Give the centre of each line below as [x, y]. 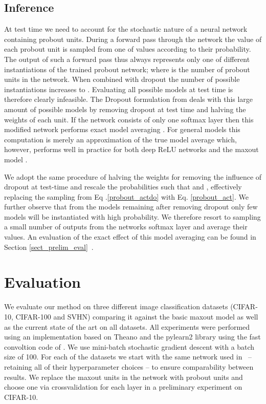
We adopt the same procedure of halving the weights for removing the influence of [133, 176]
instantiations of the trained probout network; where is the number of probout [127, 69]
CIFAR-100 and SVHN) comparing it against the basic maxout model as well [137, 316]
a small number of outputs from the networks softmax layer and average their [126, 227]
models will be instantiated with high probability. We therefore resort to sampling [132, 216]
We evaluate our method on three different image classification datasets [116, 306]
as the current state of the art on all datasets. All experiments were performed [127, 326]
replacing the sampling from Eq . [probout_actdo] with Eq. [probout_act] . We [126, 196]
